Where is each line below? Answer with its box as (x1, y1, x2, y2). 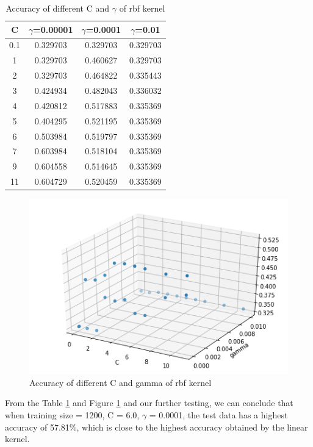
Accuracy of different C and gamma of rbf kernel (29, 376, 212, 388)
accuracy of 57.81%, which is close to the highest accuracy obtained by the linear (5, 420, 308, 433)
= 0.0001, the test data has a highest (149, 409, 288, 421)
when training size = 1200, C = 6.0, (5, 409, 140, 421)
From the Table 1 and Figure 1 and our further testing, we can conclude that (5, 396, 293, 409)
